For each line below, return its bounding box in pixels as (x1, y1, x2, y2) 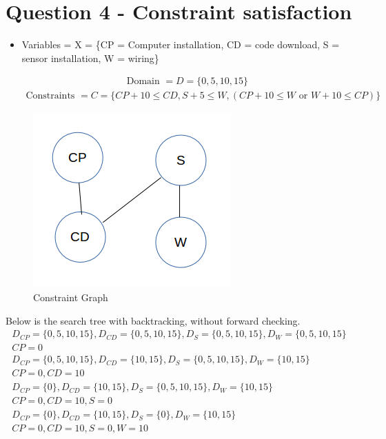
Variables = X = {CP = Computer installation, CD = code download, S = (21, 37, 340, 52)
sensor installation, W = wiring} (21, 50, 159, 65)
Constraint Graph (33, 289, 108, 304)
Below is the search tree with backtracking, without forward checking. (6, 313, 301, 327)
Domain (126, 76, 160, 87)
